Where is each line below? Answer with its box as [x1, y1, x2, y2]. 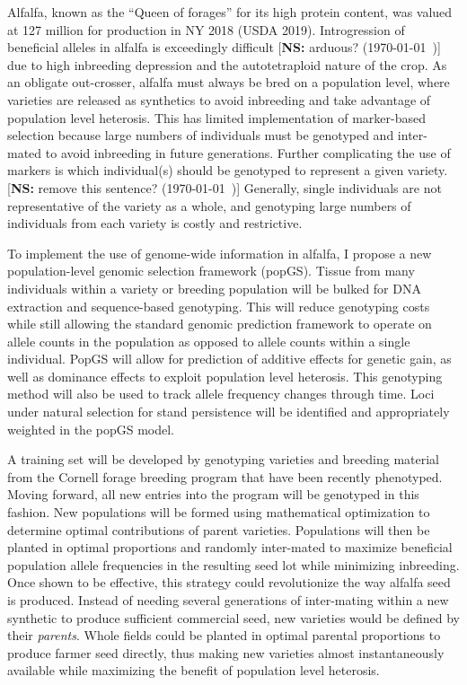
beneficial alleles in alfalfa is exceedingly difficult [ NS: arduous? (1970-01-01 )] [7, 38, 441, 57]
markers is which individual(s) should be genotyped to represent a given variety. [7, 161, 448, 180]
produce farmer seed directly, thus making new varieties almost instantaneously [7, 643, 445, 662]
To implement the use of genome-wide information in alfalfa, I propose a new [7, 243, 432, 262]
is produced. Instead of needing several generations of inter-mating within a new [7, 591, 449, 609]
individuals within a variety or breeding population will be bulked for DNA [7, 278, 421, 297]
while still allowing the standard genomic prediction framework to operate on [7, 314, 432, 333]
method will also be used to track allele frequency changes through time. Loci [7, 384, 435, 403]
